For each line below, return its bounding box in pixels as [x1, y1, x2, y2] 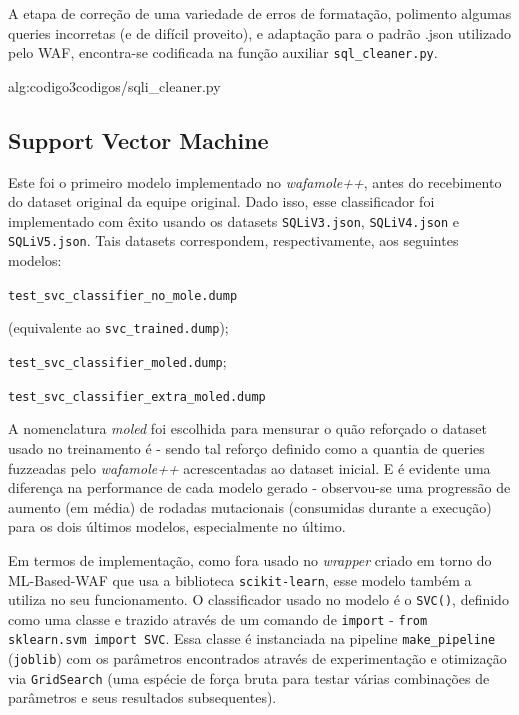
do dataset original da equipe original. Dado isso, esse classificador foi [8, 191, 435, 212]
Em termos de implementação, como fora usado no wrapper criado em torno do [8, 549, 492, 570]
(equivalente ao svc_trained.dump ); [8, 317, 229, 338]
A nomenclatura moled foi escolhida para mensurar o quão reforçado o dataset [8, 418, 487, 439]
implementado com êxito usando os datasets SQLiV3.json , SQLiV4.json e [8, 210, 460, 231]
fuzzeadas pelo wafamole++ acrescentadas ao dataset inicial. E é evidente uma [8, 457, 491, 478]
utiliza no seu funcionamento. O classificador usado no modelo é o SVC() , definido [8, 589, 509, 610]
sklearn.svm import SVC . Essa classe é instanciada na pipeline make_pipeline [8, 628, 496, 649]
